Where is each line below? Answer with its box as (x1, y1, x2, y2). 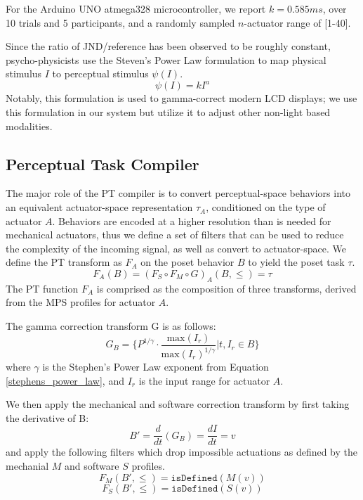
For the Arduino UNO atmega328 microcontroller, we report (6, 1, 266, 15)
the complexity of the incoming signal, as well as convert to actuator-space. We (6, 241, 346, 255)
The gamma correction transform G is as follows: (6, 319, 216, 333)
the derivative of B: (6, 410, 89, 425)
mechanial (6, 459, 49, 473)
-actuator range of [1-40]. (244, 15, 351, 30)
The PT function (6, 281, 79, 295)
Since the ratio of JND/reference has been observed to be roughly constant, (6, 39, 331, 53)
